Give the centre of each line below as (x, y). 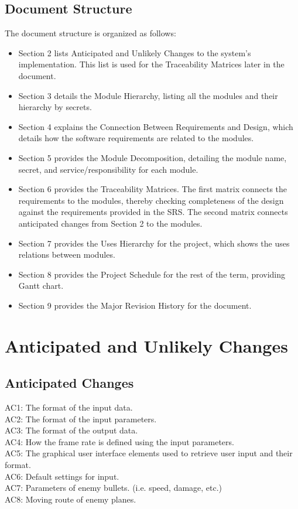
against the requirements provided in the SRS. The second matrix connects (153, 212)
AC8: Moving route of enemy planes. (71, 499)
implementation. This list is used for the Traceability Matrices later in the (151, 64)
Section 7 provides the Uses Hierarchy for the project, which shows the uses (154, 243)
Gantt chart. (41, 286)
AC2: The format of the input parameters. (81, 419)
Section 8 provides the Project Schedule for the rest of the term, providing (152, 274)
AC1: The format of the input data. (69, 407)
